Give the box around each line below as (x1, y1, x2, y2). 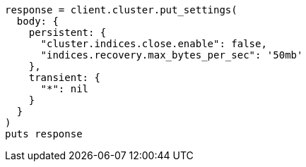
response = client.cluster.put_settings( (5, 4, 237, 16)
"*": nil (40, 83, 89, 94)
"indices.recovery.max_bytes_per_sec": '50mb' (40, 49, 303, 61)
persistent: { (28, 27, 107, 38)
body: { (16, 16, 59, 27)
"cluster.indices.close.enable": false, (40, 38, 267, 49)
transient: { (28, 72, 100, 83)
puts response (5, 128, 83, 140)
